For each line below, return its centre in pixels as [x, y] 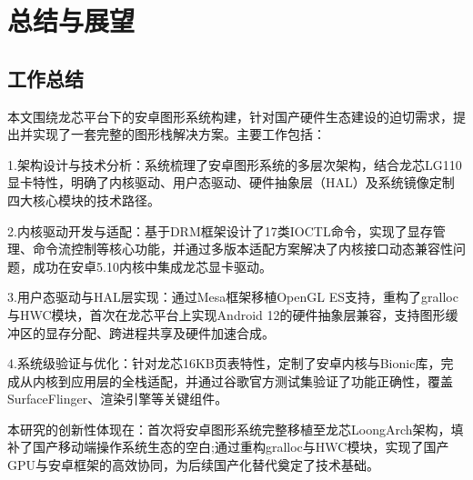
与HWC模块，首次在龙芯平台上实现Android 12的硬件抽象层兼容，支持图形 [226, 314]
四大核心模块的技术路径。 [84, 200]
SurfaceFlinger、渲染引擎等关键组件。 [118, 399]
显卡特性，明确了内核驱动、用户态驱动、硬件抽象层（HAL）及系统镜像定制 [231, 182]
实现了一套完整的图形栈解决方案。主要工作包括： [179, 134]
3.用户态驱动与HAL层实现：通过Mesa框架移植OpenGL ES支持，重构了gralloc [233, 297]
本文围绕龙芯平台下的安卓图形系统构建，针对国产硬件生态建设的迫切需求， [230, 116]
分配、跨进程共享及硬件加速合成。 [172, 332]
